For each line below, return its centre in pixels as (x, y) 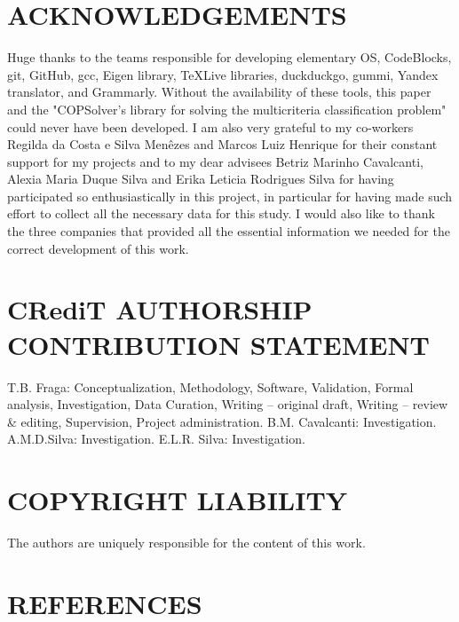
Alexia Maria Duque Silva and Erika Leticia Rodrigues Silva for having (201, 179)
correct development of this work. (98, 248)
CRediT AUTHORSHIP (160, 309)
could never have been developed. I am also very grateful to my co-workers (210, 126)
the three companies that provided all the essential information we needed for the (229, 231)
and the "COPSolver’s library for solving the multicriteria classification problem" (227, 109)
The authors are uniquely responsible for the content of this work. (186, 543)
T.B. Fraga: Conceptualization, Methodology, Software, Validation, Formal (210, 386)
